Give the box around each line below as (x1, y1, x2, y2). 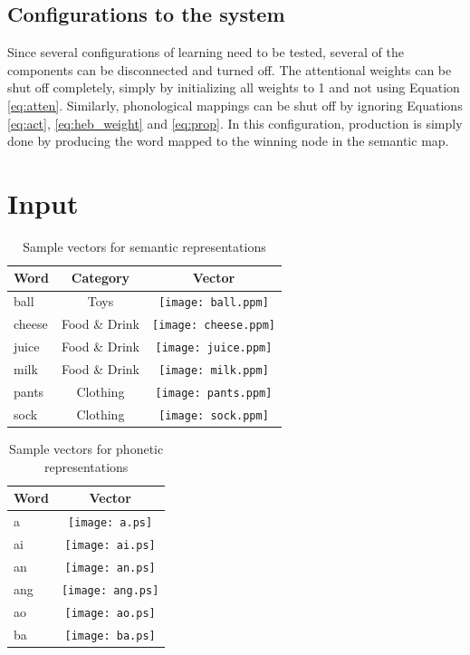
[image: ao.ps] (64, 606, 156, 620)
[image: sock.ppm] (158, 409, 269, 422)
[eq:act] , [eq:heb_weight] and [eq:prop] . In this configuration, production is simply (7, 113, 463, 132)
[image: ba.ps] (64, 629, 156, 642)
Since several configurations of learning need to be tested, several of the (7, 43, 404, 62)
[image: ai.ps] (64, 538, 156, 552)
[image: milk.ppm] (158, 364, 269, 378)
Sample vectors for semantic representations (23, 236, 266, 255)
